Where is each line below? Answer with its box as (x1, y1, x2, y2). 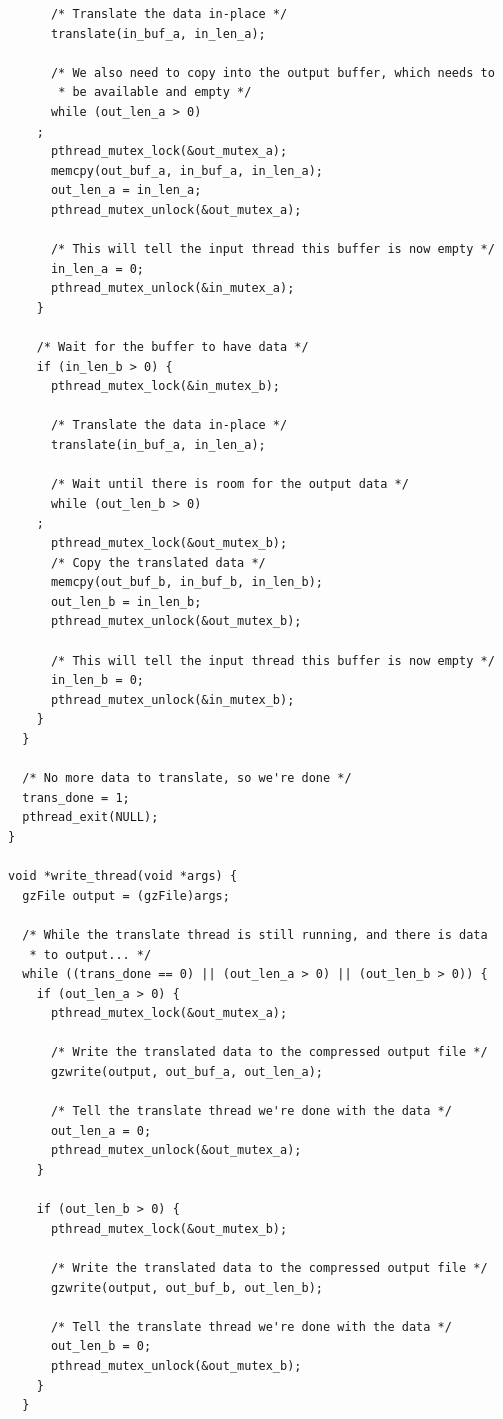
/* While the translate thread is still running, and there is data (22, 927, 488, 942)
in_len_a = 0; (50, 261, 145, 276)
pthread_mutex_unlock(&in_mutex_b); (50, 692, 295, 707)
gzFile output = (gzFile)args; (22, 888, 230, 903)
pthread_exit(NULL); (22, 810, 159, 825)
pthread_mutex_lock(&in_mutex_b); (50, 379, 281, 394)
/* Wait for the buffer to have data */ (36, 340, 309, 355)
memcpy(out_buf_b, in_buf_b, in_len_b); (50, 575, 323, 590)
